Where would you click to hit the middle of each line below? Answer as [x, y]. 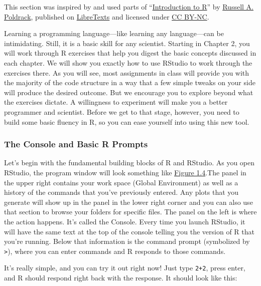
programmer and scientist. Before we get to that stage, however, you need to [122, 111]
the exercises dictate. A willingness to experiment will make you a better [116, 102]
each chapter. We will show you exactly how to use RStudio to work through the [128, 62]
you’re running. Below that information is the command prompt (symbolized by [127, 241]
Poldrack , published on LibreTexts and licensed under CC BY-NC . [107, 16]
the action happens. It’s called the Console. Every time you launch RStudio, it [125, 221]
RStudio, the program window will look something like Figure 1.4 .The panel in [125, 172]
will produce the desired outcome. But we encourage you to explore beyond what [129, 92]
